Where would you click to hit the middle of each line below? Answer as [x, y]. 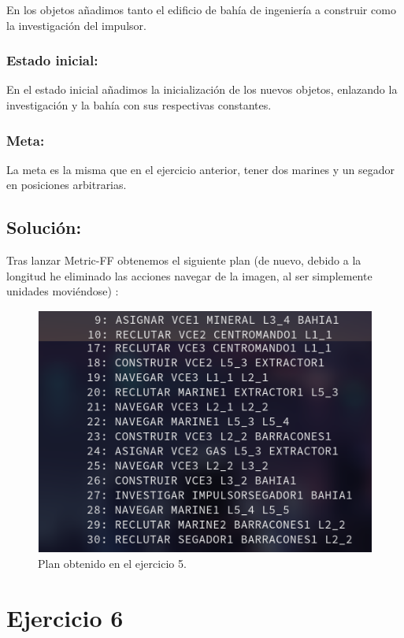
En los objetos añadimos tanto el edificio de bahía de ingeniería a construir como [201, 9]
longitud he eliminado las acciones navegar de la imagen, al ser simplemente [189, 275]
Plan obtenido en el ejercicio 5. [112, 564]
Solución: [44, 227]
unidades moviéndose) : [63, 291]
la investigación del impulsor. [76, 25]
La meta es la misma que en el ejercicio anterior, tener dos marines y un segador [201, 169]
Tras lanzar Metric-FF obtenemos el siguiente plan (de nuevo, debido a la [184, 260]
